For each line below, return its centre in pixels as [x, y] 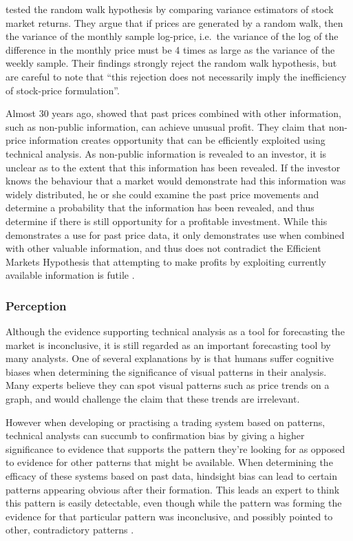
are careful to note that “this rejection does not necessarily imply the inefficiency [176, 76]
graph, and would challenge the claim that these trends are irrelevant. [153, 399]
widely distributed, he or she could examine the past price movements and [162, 194]
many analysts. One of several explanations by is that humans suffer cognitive [170, 358]
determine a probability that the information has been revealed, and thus [160, 208]
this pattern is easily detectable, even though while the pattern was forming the [174, 503]
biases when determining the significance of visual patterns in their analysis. [166, 371]
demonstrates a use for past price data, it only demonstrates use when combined [175, 234]
